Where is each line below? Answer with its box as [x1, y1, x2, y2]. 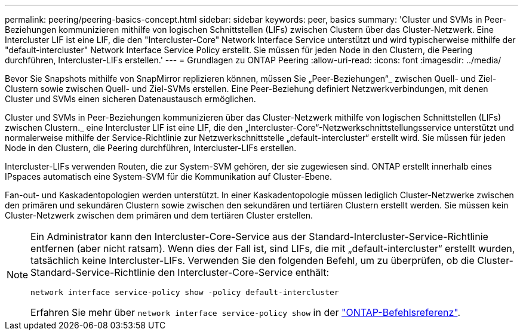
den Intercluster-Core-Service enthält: [158, 266, 330, 278]
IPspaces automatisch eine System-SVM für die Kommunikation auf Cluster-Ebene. [5, 171, 333, 182]
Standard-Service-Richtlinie [30, 266, 155, 278]
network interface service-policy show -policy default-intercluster [30, 288, 339, 297]
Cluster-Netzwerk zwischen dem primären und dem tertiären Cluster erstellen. [5, 210, 313, 220]
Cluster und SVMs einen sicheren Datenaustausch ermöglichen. [5, 94, 256, 104]
